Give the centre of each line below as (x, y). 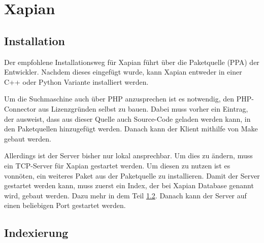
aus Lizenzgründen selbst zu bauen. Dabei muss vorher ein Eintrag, (143, 108)
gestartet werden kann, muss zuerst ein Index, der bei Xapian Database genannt (129, 185)
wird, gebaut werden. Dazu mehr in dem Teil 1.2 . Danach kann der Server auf (125, 195)
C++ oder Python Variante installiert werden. (76, 81)
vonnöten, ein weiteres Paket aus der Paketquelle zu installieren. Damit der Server (132, 175)
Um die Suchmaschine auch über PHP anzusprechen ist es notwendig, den (119, 99)
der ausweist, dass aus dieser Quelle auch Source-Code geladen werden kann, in (127, 118)
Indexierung (36, 233)
